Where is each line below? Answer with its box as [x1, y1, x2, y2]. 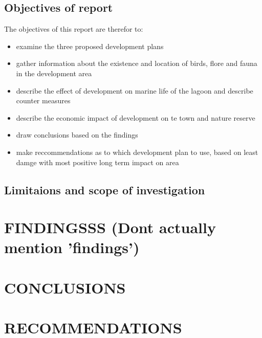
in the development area [16, 67, 92, 78]
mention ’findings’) [4, 237, 140, 258]
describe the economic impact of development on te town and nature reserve [16, 112, 255, 123]
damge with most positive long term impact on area [16, 156, 179, 167]
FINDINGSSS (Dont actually [4, 217, 216, 238]
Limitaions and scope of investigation [4, 182, 205, 197]
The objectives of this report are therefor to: [4, 24, 143, 34]
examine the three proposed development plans [16, 40, 164, 51]
